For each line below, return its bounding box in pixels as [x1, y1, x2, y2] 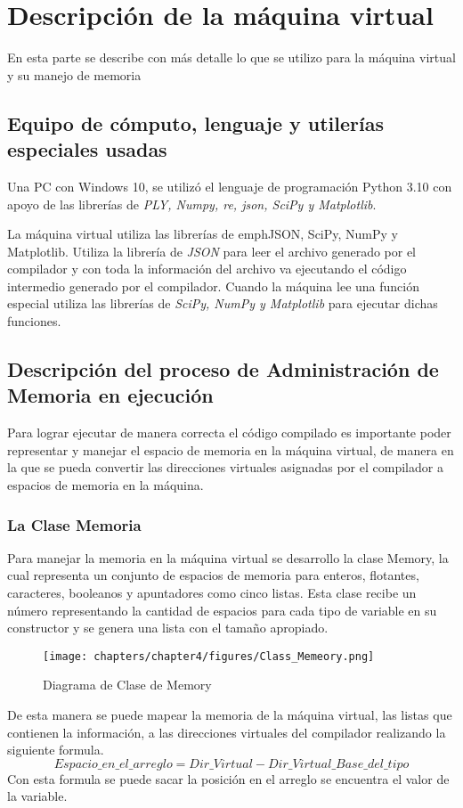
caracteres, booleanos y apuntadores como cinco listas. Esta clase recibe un [7, 584, 417, 602]
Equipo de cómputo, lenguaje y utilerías [7, 109, 385, 136]
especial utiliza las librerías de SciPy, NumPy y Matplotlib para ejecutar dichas [7, 294, 438, 313]
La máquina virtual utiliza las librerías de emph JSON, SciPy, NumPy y [7, 224, 398, 243]
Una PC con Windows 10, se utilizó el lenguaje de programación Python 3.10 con [7, 176, 452, 195]
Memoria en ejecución [7, 381, 214, 409]
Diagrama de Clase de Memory [43, 675, 212, 694]
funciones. [7, 312, 61, 331]
